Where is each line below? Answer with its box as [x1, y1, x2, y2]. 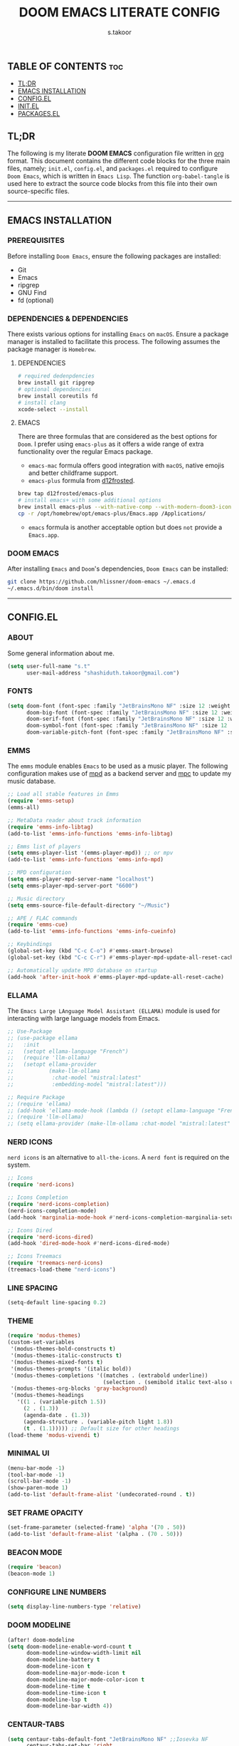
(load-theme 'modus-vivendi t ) [7, 1431, 100, 1439]
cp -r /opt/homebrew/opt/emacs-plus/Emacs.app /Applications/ [17, 510, 206, 517]
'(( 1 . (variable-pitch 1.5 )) [16, 1398, 107, 1405]
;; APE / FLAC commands [7, 915, 78, 922]
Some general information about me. [7, 649, 115, 658]
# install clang [17, 399, 66, 406]
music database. [7, 777, 56, 786]
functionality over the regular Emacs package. [17, 447, 153, 456]
